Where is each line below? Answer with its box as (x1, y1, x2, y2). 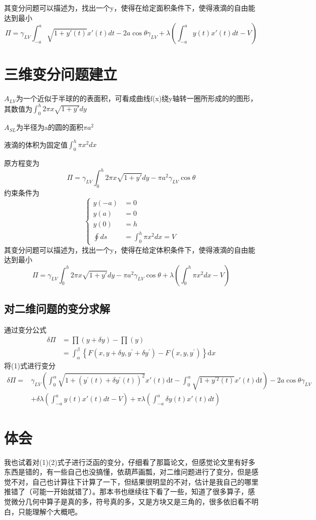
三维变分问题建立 (4, 64, 118, 84)
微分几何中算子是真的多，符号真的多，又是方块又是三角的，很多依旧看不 (11, 496, 251, 506)
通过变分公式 (4, 324, 46, 335)
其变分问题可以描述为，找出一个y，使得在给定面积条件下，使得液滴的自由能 (4, 3, 255, 13)
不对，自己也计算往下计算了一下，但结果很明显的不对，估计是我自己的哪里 (11, 476, 258, 487)
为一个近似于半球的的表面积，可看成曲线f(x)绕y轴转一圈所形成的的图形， (16, 93, 257, 104)
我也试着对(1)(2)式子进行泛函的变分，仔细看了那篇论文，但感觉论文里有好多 (4, 456, 255, 467)
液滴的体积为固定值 (4, 139, 68, 150)
